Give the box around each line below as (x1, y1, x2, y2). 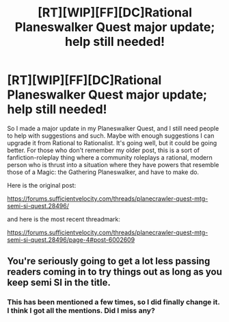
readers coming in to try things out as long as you (7, 266, 222, 278)
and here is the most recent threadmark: (7, 214, 121, 223)
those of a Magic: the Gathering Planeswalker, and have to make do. (7, 168, 200, 176)
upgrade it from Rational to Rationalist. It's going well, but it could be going (7, 138, 217, 147)
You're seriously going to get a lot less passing (7, 256, 211, 267)
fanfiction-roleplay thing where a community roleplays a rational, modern (7, 153, 213, 162)
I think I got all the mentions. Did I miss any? (7, 306, 155, 316)
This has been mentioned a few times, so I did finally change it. (7, 297, 220, 307)
